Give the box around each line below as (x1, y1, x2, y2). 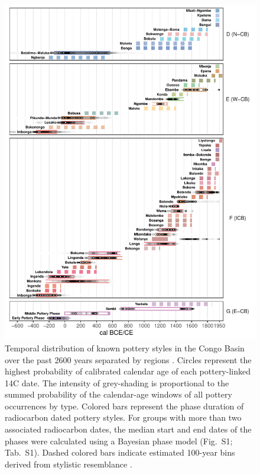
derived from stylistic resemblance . (5, 457, 132, 470)
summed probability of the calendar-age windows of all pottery (5, 388, 232, 401)
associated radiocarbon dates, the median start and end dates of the (5, 423, 252, 435)
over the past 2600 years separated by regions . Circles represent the (5, 353, 252, 366)
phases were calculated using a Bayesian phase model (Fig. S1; (5, 434, 233, 447)
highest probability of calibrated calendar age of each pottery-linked (5, 365, 251, 377)
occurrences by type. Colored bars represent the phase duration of (5, 399, 244, 412)
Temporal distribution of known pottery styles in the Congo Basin (5, 341, 245, 354)
